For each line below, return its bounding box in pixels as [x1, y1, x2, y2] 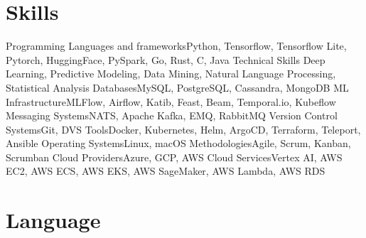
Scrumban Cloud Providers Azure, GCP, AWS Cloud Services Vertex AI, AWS [6, 149, 343, 164]
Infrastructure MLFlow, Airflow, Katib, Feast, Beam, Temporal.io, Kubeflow [6, 94, 336, 109]
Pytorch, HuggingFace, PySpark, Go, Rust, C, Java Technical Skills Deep [6, 52, 325, 67]
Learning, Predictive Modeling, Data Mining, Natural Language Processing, [6, 66, 336, 81]
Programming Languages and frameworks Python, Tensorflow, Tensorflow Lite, [6, 38, 347, 53]
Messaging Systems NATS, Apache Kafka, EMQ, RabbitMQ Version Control [6, 108, 338, 123]
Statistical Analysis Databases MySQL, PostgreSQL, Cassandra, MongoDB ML [6, 80, 349, 94]
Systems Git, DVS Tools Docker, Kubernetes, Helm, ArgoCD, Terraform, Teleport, [6, 121, 361, 136]
